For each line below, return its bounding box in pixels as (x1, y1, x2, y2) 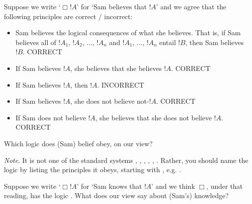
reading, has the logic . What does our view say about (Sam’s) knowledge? (4, 190, 229, 201)
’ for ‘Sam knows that (77, 181, 142, 191)
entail (159, 37, 176, 47)
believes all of (15, 37, 56, 47)
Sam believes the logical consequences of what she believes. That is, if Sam (15, 27, 241, 38)
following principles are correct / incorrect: (4, 11, 133, 21)
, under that (206, 181, 243, 191)
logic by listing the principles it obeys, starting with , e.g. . (4, 164, 181, 175)
